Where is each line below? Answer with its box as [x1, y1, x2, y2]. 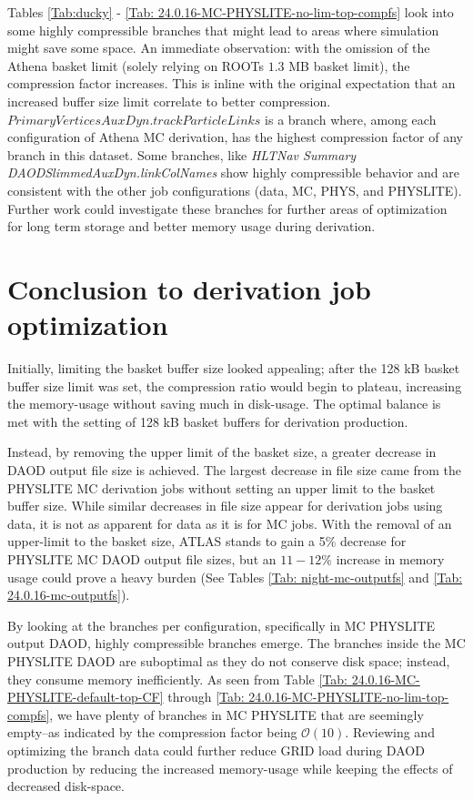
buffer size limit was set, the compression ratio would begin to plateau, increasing [7, 376, 462, 395]
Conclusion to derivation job [7, 269, 371, 307]
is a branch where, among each [265, 109, 437, 128]
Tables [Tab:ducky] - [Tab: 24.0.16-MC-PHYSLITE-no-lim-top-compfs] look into [7, 3, 454, 21]
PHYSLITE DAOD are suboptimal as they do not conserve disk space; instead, [7, 651, 450, 670]
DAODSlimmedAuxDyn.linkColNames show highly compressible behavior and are [7, 163, 459, 182]
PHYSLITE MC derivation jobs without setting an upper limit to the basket [7, 478, 436, 497]
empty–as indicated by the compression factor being [7, 723, 297, 742]
